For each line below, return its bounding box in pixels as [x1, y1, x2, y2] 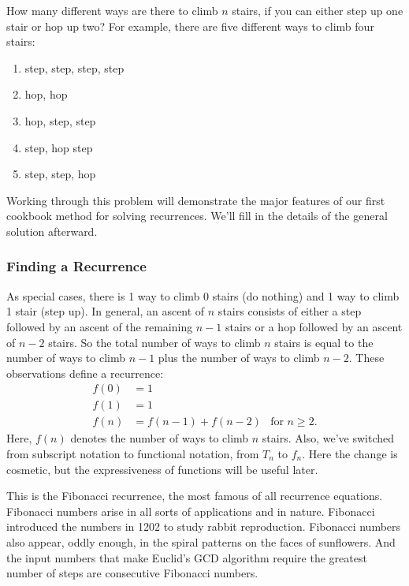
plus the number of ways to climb [158, 349, 320, 366]
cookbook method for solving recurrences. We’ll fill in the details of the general [6, 207, 388, 224]
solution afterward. [6, 222, 98, 239]
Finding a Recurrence [6, 256, 147, 276]
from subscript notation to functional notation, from [6, 446, 259, 461]
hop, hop [24, 86, 68, 103]
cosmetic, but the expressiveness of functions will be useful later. [6, 461, 318, 477]
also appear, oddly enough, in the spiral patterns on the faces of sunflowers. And [6, 533, 396, 550]
